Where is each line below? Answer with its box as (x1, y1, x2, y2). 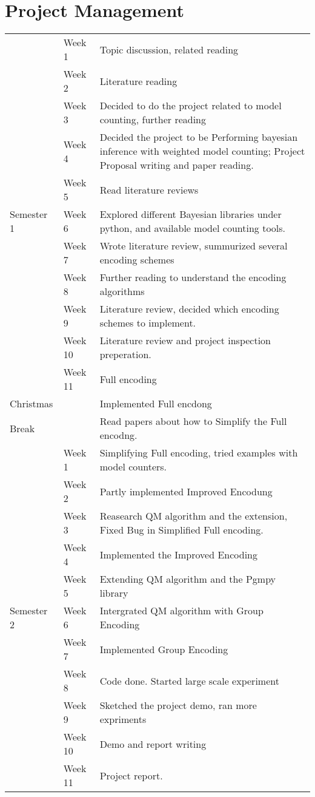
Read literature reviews (99, 182, 199, 197)
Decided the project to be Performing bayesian (99, 130, 298, 144)
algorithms (99, 284, 145, 299)
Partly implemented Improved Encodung (99, 484, 273, 498)
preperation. (99, 347, 151, 362)
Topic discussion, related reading (99, 42, 239, 56)
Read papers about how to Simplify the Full (99, 414, 287, 429)
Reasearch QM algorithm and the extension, (99, 509, 288, 523)
